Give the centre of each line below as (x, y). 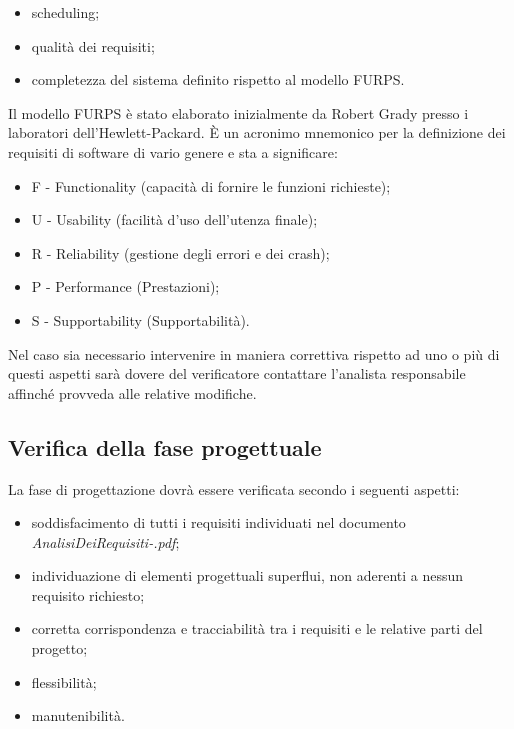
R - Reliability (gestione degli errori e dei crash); (180, 252)
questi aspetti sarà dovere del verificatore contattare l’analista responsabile (237, 373)
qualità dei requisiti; (93, 45)
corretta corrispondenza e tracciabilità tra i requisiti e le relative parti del (257, 628)
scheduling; (65, 12)
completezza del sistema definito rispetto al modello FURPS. (218, 79)
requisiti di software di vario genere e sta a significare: (173, 151)
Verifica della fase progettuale (165, 446)
